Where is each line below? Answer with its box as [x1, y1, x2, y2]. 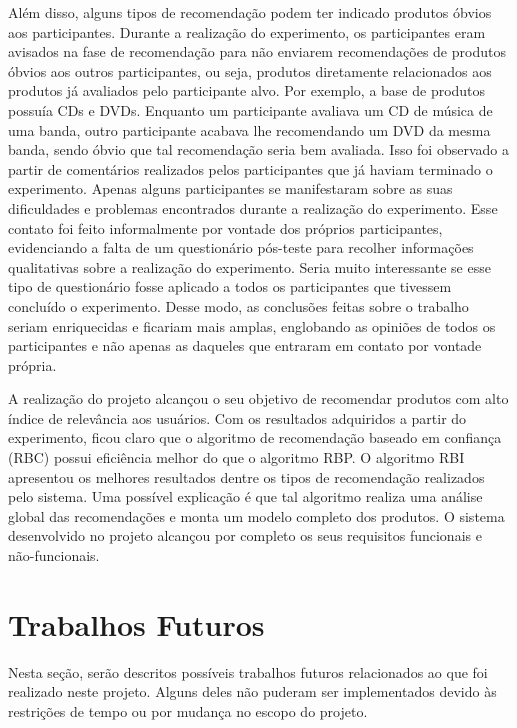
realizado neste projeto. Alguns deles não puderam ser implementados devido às [8, 681, 497, 702]
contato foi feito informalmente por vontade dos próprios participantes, [8, 217, 443, 238]
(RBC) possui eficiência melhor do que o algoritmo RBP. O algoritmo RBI [8, 447, 465, 468]
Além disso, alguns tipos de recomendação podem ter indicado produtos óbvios [8, 2, 492, 22]
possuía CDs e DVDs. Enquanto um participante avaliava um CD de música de [8, 99, 493, 120]
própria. [8, 354, 57, 375]
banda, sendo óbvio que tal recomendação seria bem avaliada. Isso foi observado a [8, 139, 509, 160]
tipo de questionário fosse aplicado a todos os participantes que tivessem [8, 276, 452, 297]
